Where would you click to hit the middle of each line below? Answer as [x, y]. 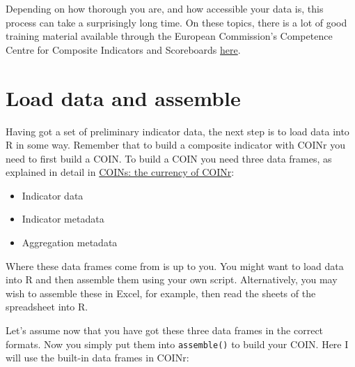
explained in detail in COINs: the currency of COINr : [120, 172]
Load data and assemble [123, 97]
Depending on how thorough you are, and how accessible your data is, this [165, 8]
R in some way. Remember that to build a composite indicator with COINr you [175, 145]
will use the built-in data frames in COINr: [97, 358]
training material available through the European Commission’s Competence [169, 36]
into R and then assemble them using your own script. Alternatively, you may [172, 279]
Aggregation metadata [70, 242]
